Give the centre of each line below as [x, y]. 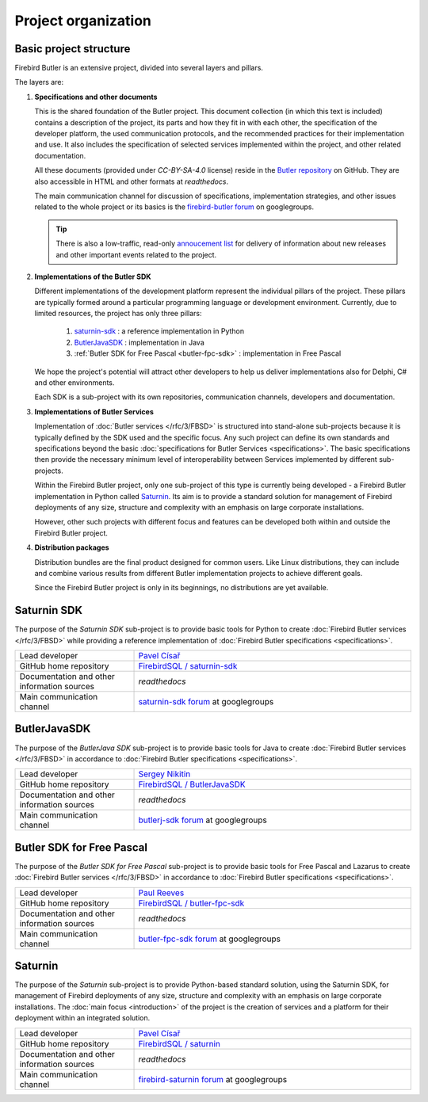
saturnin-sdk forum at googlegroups [206, 701]
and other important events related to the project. [136, 254]
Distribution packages [72, 547]
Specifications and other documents [96, 97]
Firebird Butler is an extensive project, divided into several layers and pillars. [139, 68]
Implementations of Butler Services [94, 411]
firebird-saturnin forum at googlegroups [213, 1079]
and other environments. [75, 383]
